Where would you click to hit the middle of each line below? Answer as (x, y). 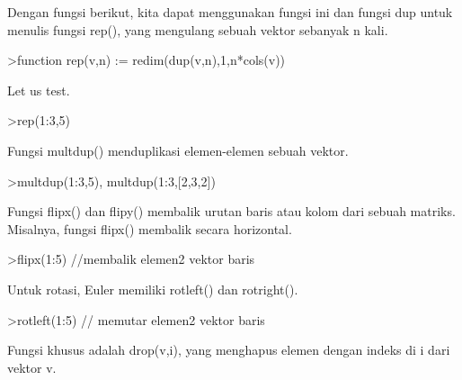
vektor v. (32, 367)
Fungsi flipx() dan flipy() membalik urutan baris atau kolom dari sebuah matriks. (231, 211)
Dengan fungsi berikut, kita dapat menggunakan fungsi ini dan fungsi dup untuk (230, 12)
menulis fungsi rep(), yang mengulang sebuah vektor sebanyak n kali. (198, 29)
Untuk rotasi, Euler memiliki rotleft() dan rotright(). (153, 289)
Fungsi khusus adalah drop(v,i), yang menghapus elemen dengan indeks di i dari (229, 350)
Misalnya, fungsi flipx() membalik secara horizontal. (150, 228)
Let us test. (39, 90)
